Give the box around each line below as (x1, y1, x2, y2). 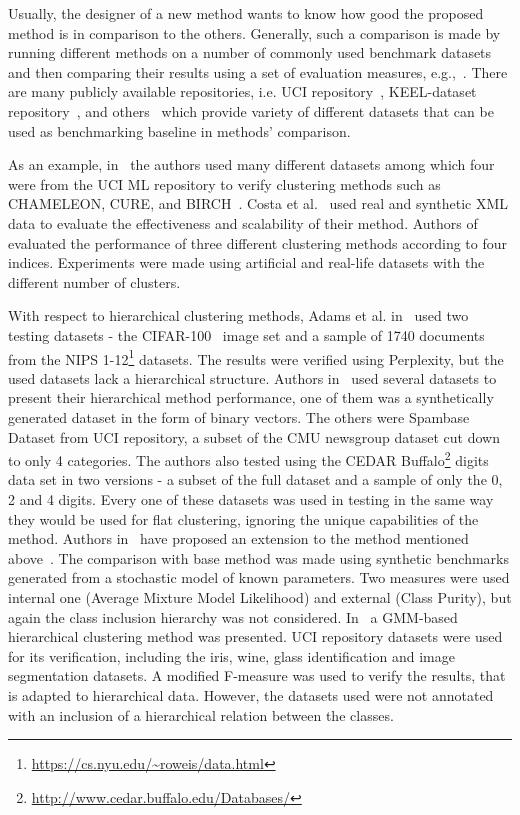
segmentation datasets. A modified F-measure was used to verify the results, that (8, 665, 506, 686)
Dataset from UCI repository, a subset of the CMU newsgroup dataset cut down (8, 426, 500, 447)
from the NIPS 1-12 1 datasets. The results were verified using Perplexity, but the (8, 345, 504, 369)
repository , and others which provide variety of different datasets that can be (8, 100, 494, 121)
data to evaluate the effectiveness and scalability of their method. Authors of (8, 212, 478, 233)
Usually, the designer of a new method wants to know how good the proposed (8, 3, 484, 23)
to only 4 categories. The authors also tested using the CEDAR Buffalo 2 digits (8, 447, 489, 470)
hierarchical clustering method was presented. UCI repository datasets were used (8, 626, 503, 647)
